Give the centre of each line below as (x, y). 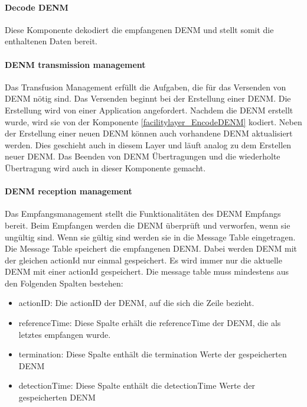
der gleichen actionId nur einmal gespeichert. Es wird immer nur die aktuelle (143, 260)
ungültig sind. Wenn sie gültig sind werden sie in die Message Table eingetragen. (150, 237)
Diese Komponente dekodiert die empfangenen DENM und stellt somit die (139, 29)
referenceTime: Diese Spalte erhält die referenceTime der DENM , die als (150, 323)
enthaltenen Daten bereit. (51, 41)
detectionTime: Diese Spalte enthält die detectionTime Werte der (137, 385)
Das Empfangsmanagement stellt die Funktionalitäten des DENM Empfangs (143, 214)
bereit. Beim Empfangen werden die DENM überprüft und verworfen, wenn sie (148, 225)
